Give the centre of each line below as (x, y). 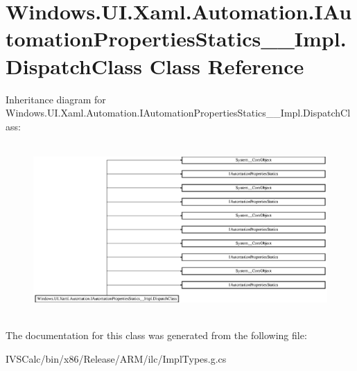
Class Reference (227, 66)
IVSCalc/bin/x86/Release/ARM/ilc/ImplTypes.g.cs (116, 358)
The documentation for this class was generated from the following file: (156, 335)
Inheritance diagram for (56, 99)
